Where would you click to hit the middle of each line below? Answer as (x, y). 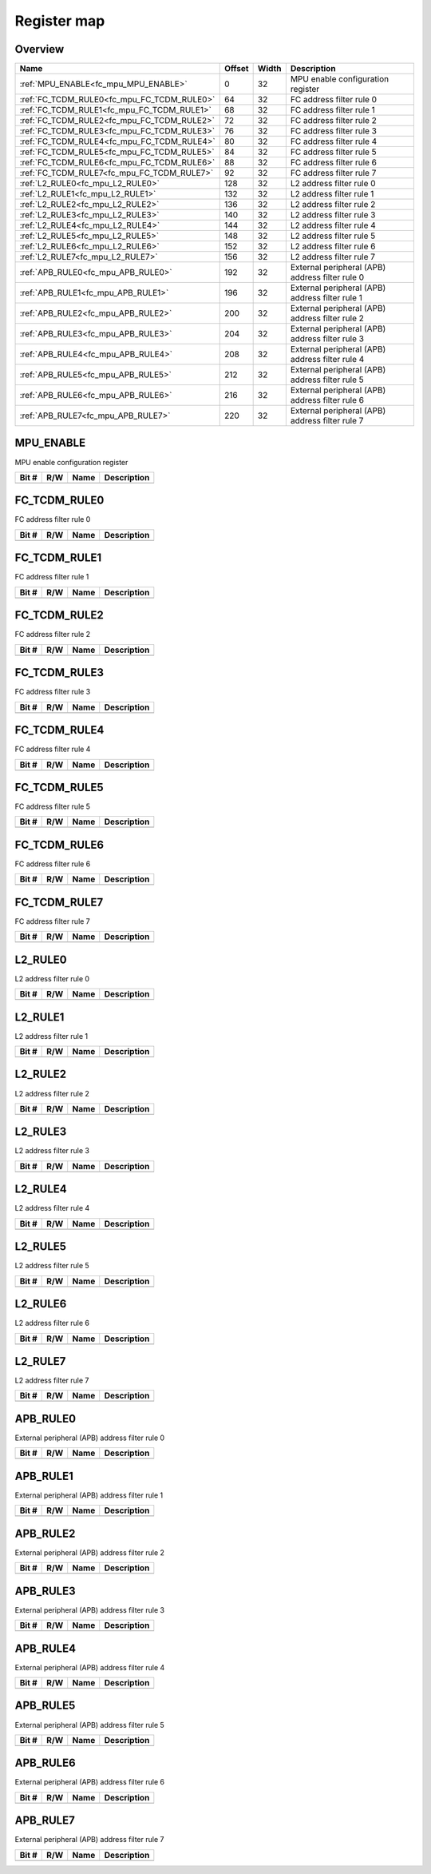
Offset (236, 69)
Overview (40, 49)
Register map (60, 21)
